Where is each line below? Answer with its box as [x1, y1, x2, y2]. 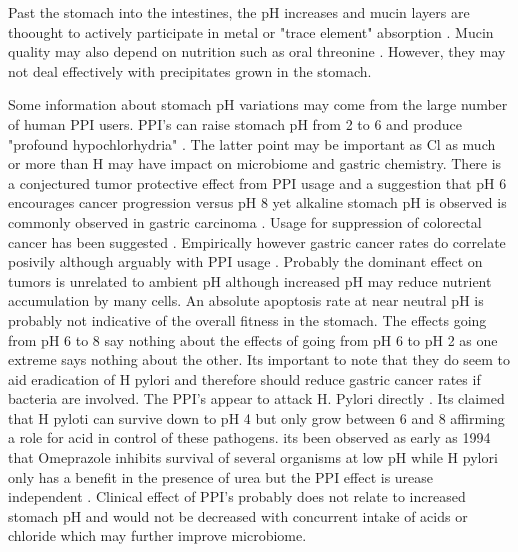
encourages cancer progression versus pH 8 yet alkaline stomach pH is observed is [8, 192, 507, 213]
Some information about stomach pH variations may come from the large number [8, 94, 508, 115]
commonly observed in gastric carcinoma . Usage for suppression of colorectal [8, 211, 482, 232]
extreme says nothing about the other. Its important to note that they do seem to [8, 349, 511, 370]
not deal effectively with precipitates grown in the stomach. [8, 60, 372, 81]
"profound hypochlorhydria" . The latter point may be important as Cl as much [8, 133, 496, 154]
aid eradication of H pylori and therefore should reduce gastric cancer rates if [8, 368, 481, 389]
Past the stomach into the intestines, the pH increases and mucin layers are [8, 2, 470, 22]
